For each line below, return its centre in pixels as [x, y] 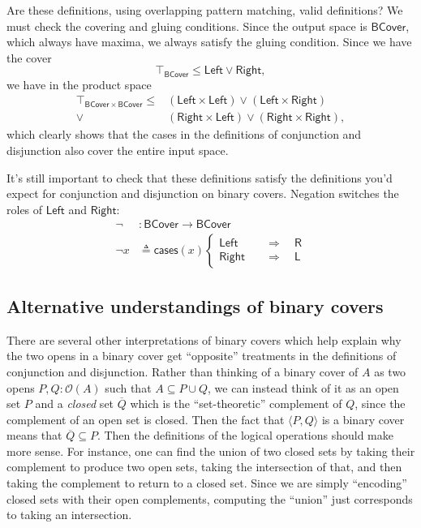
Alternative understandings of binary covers [195, 305]
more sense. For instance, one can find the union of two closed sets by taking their [211, 451]
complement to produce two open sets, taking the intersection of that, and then [204, 467]
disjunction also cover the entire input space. [118, 150]
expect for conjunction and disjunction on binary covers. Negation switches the [203, 193]
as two [390, 371]
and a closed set [75, 404]
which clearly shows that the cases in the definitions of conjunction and [184, 134]
